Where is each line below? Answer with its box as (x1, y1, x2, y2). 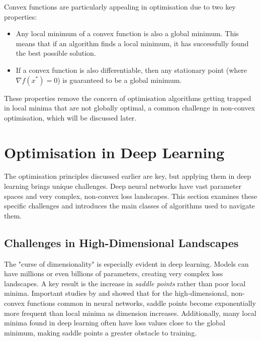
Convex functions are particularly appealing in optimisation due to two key (4, 2, 236, 12)
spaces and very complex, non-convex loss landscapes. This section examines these (4, 190, 257, 201)
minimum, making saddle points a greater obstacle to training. (4, 327, 197, 337)
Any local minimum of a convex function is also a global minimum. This (16, 28, 239, 39)
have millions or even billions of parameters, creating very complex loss (4, 268, 223, 279)
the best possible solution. (16, 48, 96, 58)
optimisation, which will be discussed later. (4, 112, 137, 123)
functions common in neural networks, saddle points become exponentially (27, 298, 256, 308)
